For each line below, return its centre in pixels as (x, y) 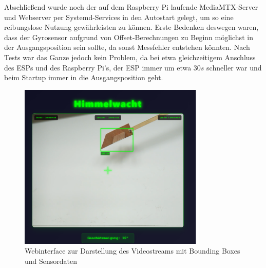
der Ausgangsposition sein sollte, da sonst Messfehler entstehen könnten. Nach (127, 47)
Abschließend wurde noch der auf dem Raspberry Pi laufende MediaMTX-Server (131, 7)
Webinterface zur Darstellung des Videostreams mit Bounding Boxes (132, 251)
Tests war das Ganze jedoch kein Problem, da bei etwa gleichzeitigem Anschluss (130, 57)
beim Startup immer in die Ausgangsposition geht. (84, 77)
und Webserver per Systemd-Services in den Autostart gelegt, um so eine (119, 17)
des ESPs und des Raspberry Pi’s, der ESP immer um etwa (98, 67)
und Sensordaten (51, 261)
